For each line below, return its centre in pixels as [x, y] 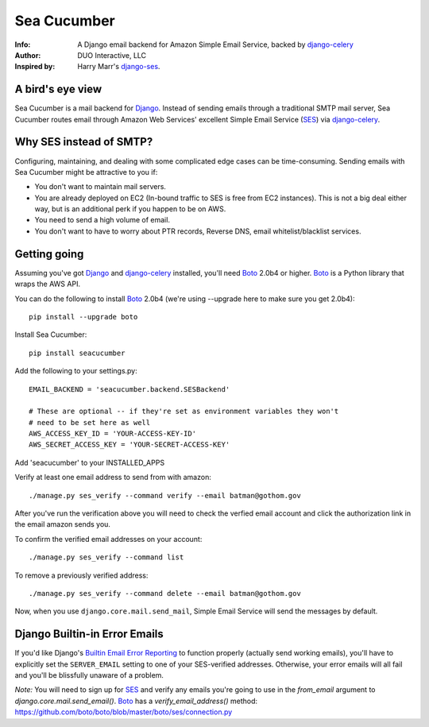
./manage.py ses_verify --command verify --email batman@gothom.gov [165, 495]
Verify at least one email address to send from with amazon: [113, 478]
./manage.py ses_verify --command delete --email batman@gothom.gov [165, 593]
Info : [23, 44]
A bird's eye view [58, 89]
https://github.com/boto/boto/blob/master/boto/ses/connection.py [124, 712]
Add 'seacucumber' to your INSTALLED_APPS [90, 462]
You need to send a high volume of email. [102, 220]
